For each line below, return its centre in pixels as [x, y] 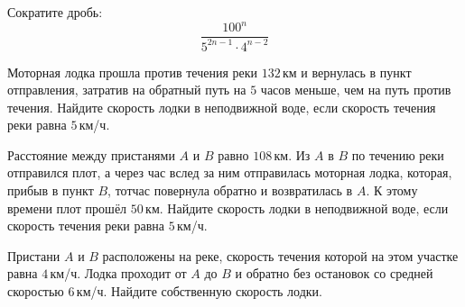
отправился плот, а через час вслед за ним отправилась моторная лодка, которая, [230, 172]
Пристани [34, 255]
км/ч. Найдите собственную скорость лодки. [199, 291]
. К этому [392, 190]
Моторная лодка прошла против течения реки [132, 72]
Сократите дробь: [55, 12]
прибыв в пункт [51, 190]
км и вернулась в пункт [347, 72]
